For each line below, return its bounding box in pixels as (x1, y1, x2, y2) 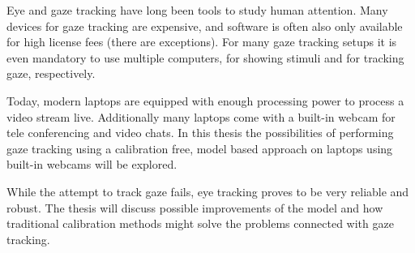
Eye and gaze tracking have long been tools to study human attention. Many (6, 2, 388, 18)
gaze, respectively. (6, 65, 96, 82)
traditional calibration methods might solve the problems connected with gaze (6, 215, 394, 232)
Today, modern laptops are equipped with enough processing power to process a (6, 92, 404, 109)
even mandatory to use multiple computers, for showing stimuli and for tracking (6, 49, 404, 66)
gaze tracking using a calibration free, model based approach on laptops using (6, 139, 393, 157)
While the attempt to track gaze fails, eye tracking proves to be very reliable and (6, 182, 409, 199)
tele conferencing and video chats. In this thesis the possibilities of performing (6, 124, 394, 141)
